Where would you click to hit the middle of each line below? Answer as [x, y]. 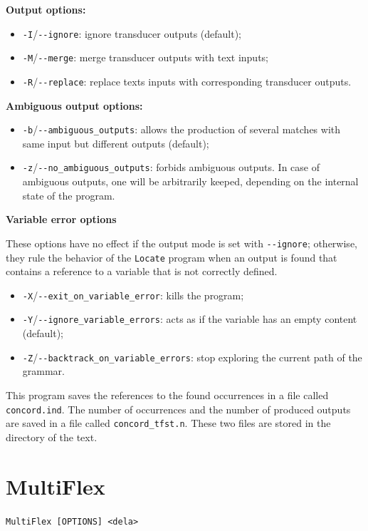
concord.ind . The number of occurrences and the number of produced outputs [178, 409]
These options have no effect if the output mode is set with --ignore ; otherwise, [182, 243]
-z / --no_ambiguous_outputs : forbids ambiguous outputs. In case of [171, 167]
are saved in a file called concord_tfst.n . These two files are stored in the [168, 423]
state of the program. [69, 195]
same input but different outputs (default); [116, 143]
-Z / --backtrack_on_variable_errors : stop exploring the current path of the [192, 357]
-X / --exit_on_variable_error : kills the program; [133, 295]
